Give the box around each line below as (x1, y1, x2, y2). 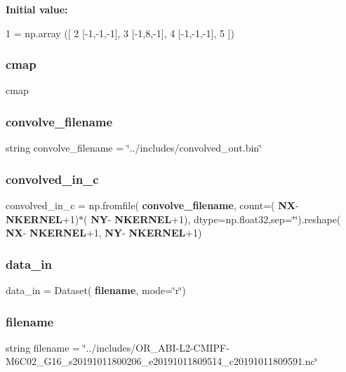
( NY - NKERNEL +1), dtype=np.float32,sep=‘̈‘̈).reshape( (84, 211, 341, 226)
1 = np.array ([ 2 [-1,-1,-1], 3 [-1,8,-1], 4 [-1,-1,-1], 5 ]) (6, 25, 234, 40)
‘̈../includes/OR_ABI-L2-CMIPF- (83, 340, 229, 354)
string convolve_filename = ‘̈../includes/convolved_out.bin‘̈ (6, 140, 262, 155)
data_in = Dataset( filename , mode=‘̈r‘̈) (6, 283, 186, 298)
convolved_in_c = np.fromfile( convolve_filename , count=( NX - (6, 198, 299, 213)
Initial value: (6, 2, 68, 16)
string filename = (6, 340, 80, 354)
